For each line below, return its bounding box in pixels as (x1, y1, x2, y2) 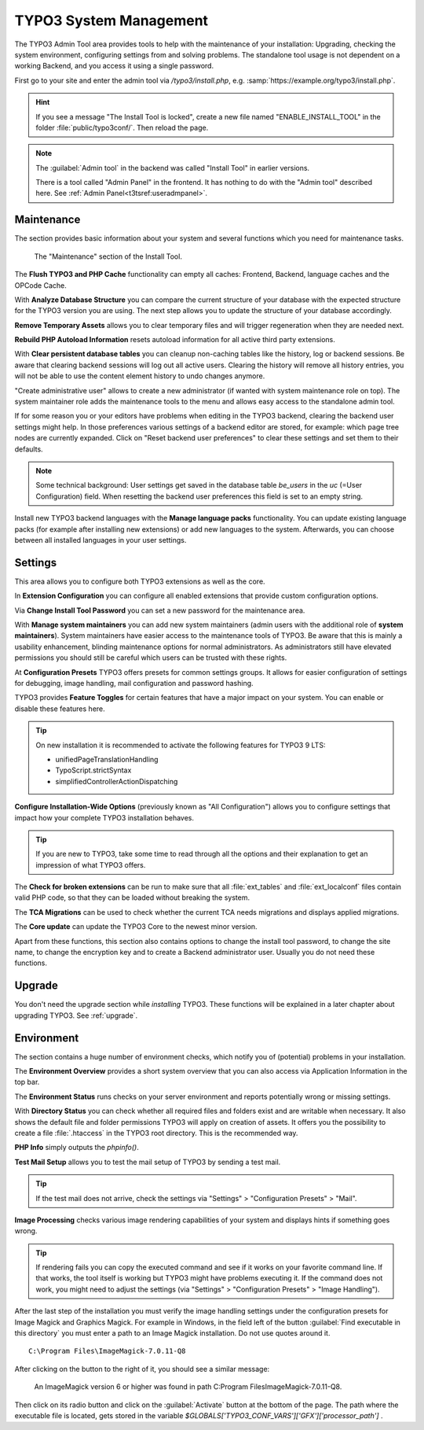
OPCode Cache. (14, 280, 67, 290)
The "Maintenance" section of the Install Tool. (34, 252, 182, 261)
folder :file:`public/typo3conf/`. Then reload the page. (35, 123, 209, 132)
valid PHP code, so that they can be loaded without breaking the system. (14, 893, 250, 902)
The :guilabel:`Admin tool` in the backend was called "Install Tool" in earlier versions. (35, 163, 310, 172)
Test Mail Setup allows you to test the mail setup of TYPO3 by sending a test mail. (14, 1157, 281, 1166)
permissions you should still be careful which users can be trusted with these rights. (14, 653, 287, 662)
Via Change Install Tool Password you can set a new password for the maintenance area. (14, 606, 305, 615)
